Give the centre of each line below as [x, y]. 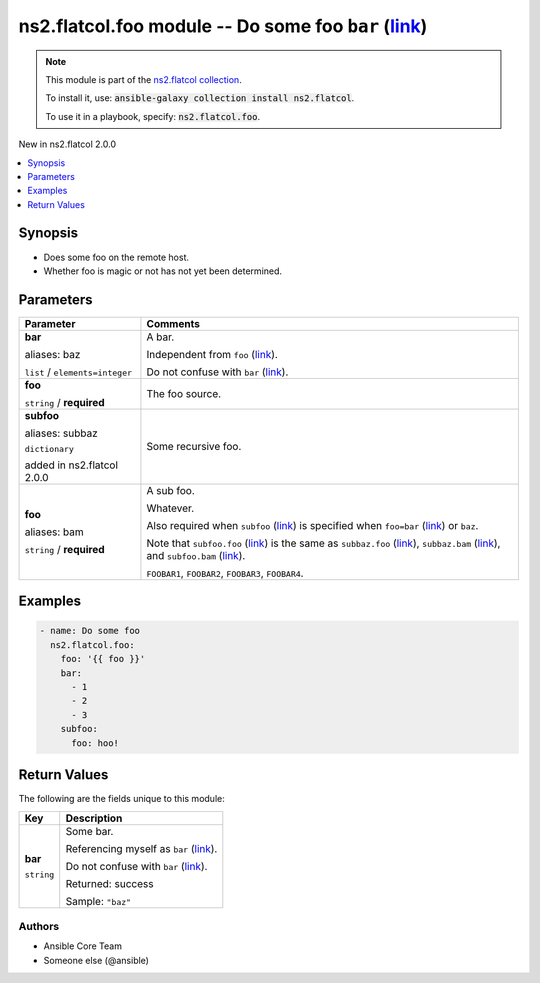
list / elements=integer [78, 372]
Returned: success [109, 883]
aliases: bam [54, 532]
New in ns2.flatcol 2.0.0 [67, 144]
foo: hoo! [95, 743]
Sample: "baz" [98, 901]
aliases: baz [52, 354]
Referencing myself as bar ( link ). [141, 848]
